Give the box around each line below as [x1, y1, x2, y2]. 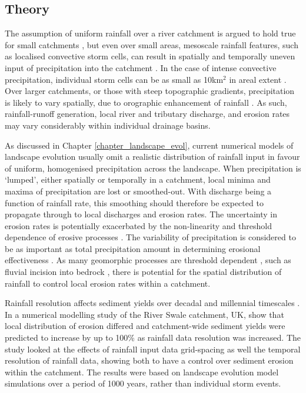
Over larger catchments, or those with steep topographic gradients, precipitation [5, 85, 295, 97]
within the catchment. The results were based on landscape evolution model [5, 365, 279, 378]
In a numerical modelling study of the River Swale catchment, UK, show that [5, 308, 284, 320]
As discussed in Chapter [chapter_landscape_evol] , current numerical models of [5, 139, 294, 151]
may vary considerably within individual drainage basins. [5, 119, 211, 131]
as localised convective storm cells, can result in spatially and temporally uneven [5, 50, 295, 62]
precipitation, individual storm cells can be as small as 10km [5, 73, 224, 85]
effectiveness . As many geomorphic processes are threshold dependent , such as [5, 254, 291, 266]
